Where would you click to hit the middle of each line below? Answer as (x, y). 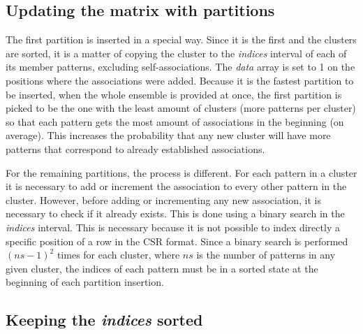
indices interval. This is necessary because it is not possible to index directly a (173, 227)
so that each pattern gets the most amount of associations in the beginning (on (175, 121)
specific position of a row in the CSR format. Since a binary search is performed (177, 241)
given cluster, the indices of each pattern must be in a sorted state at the (162, 268)
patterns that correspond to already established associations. (135, 148)
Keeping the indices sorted (104, 320)
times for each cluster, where (118, 255)
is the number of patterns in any (266, 255)
